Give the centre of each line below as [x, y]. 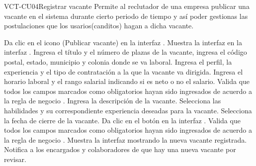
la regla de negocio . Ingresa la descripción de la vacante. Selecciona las [113, 101]
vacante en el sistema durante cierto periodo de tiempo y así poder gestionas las [126, 16]
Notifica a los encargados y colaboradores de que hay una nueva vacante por [120, 149]
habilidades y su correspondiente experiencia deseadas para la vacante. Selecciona [128, 110]
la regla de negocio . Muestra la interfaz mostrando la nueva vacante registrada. [126, 139]
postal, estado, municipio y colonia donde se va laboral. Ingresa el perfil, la [118, 61]
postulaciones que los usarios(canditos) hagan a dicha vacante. [99, 26]
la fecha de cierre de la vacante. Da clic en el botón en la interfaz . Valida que [122, 120]
